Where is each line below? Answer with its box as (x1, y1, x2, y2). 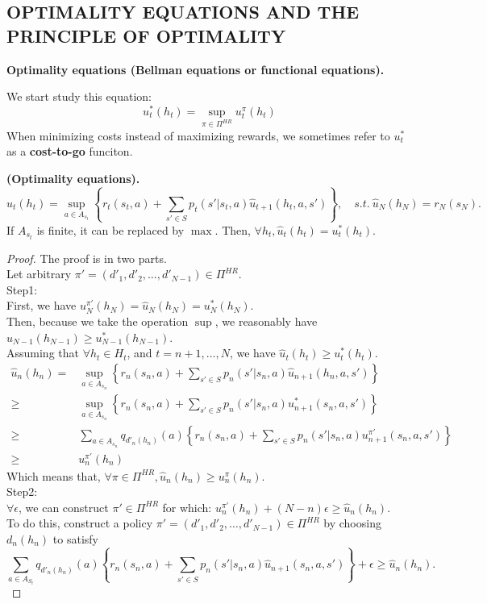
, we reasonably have (214, 313, 318, 330)
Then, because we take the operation (6, 313, 189, 330)
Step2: (6, 483, 38, 500)
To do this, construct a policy (6, 514, 153, 531)
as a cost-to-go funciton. (6, 143, 133, 160)
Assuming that (6, 344, 79, 361)
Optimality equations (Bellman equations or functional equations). (6, 60, 385, 77)
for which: (162, 498, 212, 515)
